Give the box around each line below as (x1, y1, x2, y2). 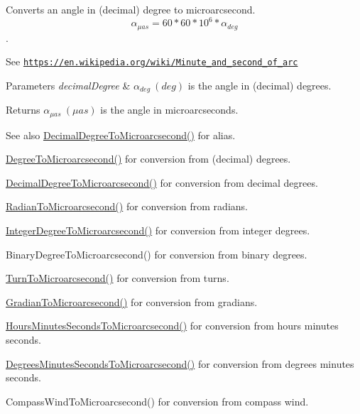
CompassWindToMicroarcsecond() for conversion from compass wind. (6, 393, 309, 408)
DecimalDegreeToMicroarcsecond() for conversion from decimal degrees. (6, 175, 318, 190)
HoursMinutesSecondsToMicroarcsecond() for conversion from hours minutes (6, 318, 339, 333)
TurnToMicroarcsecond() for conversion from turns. (6, 271, 229, 285)
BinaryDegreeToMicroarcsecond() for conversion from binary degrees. (6, 246, 307, 261)
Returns (6, 102, 40, 117)
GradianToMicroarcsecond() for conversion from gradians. (6, 294, 258, 309)
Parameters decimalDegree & (6, 77, 131, 92)
